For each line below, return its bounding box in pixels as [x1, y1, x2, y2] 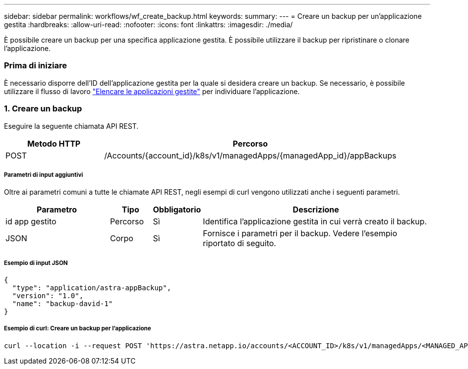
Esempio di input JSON [4, 259, 68, 266]
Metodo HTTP [27, 138, 81, 149]
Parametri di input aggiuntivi [4, 171, 83, 178]
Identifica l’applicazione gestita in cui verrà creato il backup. [203, 216, 427, 227]
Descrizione [292, 205, 339, 215]
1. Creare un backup [4, 104, 82, 114]
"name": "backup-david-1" [12, 300, 113, 308]
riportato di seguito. [203, 238, 276, 249]
